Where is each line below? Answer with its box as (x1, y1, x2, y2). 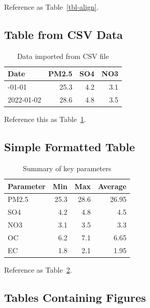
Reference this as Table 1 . (4, 114, 86, 125)
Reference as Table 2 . (4, 264, 72, 275)
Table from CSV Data (4, 26, 123, 42)
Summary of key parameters (23, 162, 112, 173)
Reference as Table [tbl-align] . (4, 2, 99, 12)
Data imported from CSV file (17, 50, 109, 61)
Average (98, 180, 126, 191)
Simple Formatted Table (4, 139, 135, 155)
